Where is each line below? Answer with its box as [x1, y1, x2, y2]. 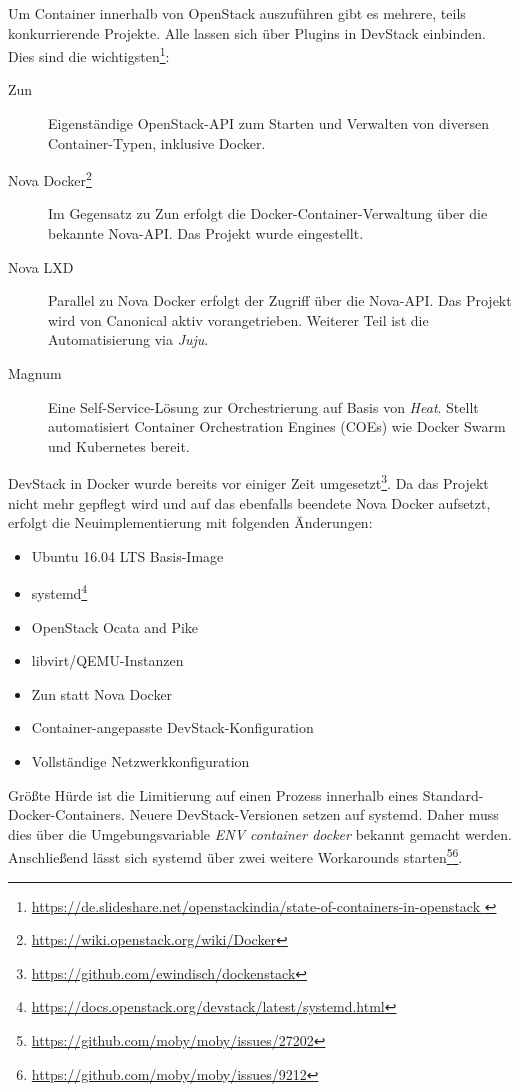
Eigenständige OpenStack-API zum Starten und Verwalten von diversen [48, 113, 489, 134]
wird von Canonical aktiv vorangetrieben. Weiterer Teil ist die [48, 309, 429, 330]
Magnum [8, 363, 62, 384]
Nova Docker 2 [8, 167, 92, 190]
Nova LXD [8, 256, 74, 277]
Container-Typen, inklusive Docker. [48, 132, 266, 153]
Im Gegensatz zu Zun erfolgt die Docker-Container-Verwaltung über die [48, 203, 488, 224]
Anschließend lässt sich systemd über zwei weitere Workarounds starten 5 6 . [8, 844, 463, 868]
